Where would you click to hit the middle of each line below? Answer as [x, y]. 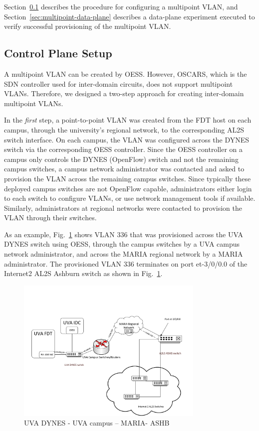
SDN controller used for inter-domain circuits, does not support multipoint [119, 83]
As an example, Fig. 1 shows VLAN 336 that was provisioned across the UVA [124, 234]
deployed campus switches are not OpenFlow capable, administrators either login [128, 188]
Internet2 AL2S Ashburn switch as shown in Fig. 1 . [83, 273]
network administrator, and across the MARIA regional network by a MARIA [124, 254]
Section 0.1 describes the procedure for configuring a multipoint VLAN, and [121, 6]
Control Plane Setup [58, 53]
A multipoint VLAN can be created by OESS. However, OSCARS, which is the [126, 73]
